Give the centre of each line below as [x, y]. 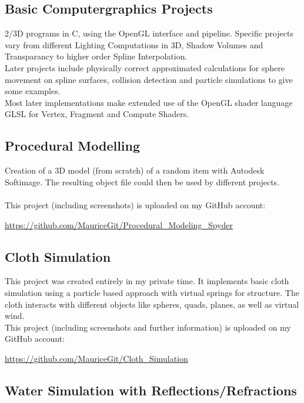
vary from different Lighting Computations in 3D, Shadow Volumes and [134, 44]
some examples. [33, 91]
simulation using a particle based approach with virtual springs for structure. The [152, 292]
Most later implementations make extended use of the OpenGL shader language [149, 102]
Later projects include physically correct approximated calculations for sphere [145, 67]
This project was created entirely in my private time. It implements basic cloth [147, 281]
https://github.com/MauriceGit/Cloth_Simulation [96, 358]
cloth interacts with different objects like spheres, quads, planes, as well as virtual [152, 304]
